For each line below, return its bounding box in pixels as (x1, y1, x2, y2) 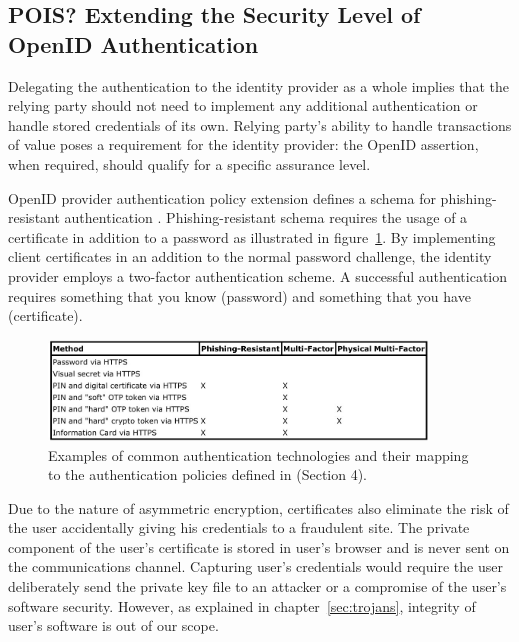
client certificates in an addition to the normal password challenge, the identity (8, 246, 492, 267)
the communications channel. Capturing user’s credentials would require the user (8, 556, 503, 577)
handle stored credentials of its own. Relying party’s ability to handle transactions (8, 114, 512, 135)
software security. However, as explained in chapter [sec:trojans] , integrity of (8, 595, 476, 616)
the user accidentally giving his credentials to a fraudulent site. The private (8, 517, 470, 538)
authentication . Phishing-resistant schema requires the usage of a (64, 207, 468, 228)
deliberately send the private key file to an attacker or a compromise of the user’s (8, 576, 507, 597)
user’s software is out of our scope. (8, 615, 219, 636)
